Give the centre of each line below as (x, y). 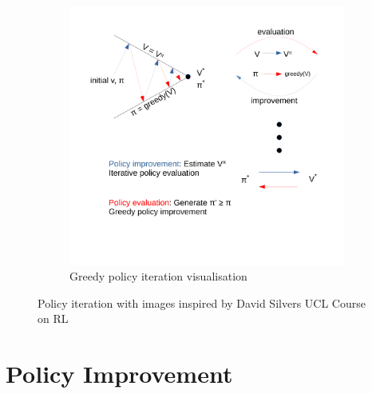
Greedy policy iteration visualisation (158, 276)
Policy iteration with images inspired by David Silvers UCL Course (202, 302)
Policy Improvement (119, 374)
